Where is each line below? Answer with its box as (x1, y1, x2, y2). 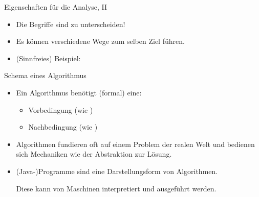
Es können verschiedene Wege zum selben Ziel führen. (16, 36, 185, 46)
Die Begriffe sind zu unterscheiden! (16, 18, 125, 29)
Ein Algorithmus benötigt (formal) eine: (16, 87, 142, 97)
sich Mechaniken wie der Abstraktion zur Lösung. (16, 149, 172, 159)
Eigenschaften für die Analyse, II (4, 2, 107, 12)
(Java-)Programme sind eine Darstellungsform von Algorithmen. (16, 165, 218, 176)
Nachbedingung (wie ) (28, 121, 98, 132)
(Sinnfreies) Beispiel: (16, 53, 81, 63)
